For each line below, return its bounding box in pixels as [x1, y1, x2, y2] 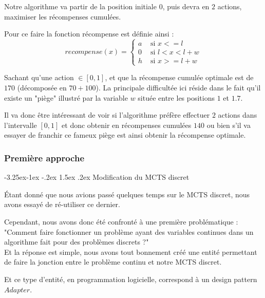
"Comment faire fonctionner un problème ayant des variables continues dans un [4, 226, 254, 237]
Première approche [4, 151, 85, 164]
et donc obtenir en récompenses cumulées [62, 119, 192, 130]
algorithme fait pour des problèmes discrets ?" [4, 236, 149, 247]
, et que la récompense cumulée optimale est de [105, 72, 254, 83]
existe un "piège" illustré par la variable [4, 92, 128, 103]
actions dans [218, 109, 257, 120]
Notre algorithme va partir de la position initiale [4, 1, 157, 11]
